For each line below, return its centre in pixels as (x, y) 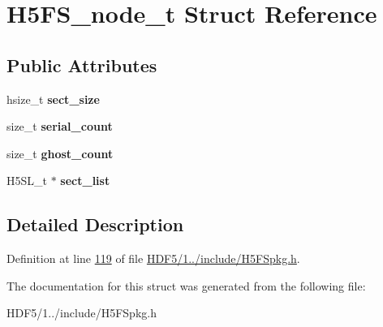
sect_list (85, 181)
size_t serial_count (60, 126)
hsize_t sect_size (53, 99)
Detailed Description (95, 224)
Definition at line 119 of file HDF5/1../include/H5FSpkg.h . (153, 258)
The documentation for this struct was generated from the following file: (186, 285)
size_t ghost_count (60, 153)
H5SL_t (27, 181)
